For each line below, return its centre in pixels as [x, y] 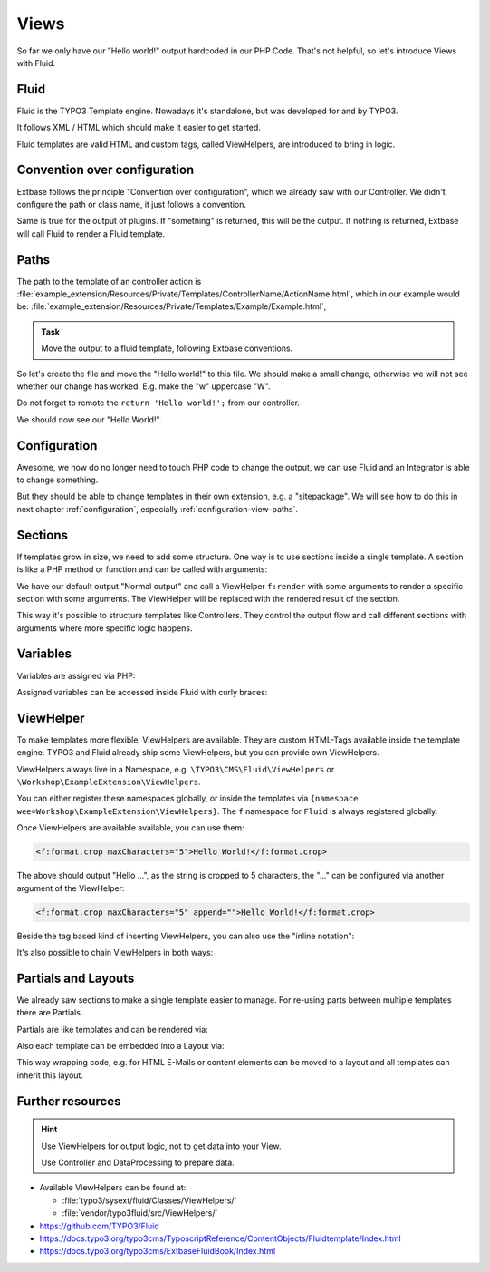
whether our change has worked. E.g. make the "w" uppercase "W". [144, 386]
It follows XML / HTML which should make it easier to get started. [139, 128]
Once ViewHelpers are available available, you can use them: [130, 828]
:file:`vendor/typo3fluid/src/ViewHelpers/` [140, 1213]
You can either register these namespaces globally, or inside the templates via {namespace [187, 799]
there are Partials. [50, 1013]
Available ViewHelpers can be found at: [113, 1188]
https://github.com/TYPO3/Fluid [99, 1226]
